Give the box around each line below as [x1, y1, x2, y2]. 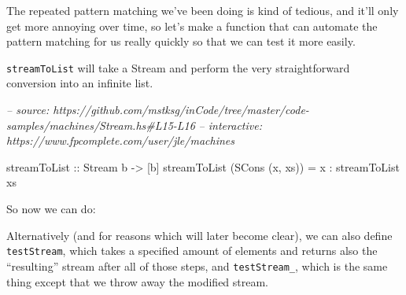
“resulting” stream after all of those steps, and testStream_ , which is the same [6, 257, 388, 274]
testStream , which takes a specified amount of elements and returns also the [6, 242, 378, 259]
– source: [6, 101, 50, 118]
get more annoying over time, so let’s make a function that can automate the [6, 17, 378, 34]
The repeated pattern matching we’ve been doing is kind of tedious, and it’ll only [6, 2, 399, 18]
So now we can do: [6, 201, 96, 216]
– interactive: [198, 116, 262, 133]
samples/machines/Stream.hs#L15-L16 [6, 116, 195, 133]
